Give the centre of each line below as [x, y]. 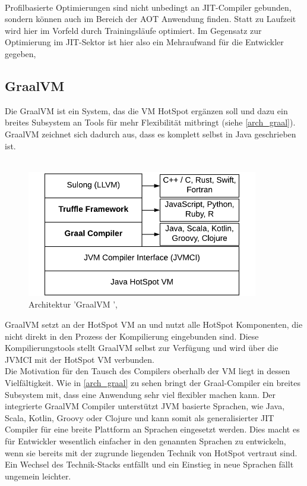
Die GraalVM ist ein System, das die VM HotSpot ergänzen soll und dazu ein [146, 110]
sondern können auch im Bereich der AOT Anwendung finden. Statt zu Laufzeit [151, 19]
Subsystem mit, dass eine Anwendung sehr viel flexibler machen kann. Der [140, 394]
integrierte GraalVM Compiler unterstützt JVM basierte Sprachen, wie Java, [145, 406]
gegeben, [20, 53]
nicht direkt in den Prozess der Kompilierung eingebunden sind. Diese [132, 336]
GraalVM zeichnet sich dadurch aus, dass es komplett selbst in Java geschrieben [151, 134]
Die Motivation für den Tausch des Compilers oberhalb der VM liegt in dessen [148, 371]
